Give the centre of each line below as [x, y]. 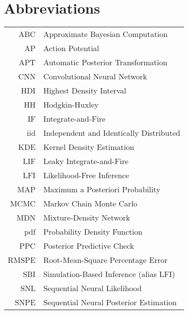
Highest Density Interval [85, 91]
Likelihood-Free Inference [86, 175]
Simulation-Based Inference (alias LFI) [109, 274]
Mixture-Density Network [87, 218]
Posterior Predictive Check [89, 246]
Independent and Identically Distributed [112, 133]
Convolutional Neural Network [95, 76]
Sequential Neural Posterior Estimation [110, 302]
